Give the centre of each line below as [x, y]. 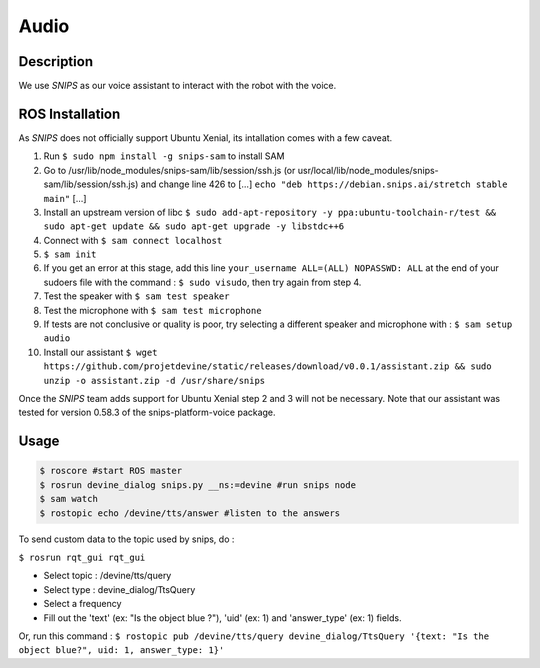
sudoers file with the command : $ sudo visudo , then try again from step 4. [202, 282]
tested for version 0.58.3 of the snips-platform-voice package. [147, 412]
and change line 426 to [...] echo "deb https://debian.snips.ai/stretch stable [324, 184]
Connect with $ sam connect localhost [133, 240]
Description [56, 61]
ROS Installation [69, 113]
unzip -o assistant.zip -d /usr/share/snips [154, 380]
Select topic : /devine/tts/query [107, 576]
